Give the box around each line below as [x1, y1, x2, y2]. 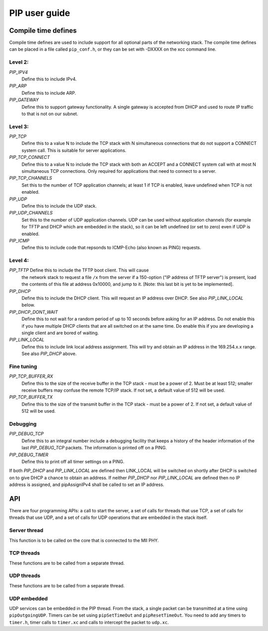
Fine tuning [9, 363, 37, 370]
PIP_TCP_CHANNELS [9, 175, 52, 181]
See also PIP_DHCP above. [21, 351, 77, 357]
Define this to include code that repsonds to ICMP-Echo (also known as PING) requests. [21, 245, 201, 251]
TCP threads [9, 550, 40, 557]
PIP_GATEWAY [9, 97, 39, 103]
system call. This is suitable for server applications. [21, 147, 127, 153]
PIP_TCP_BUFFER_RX [9, 373, 53, 379]
